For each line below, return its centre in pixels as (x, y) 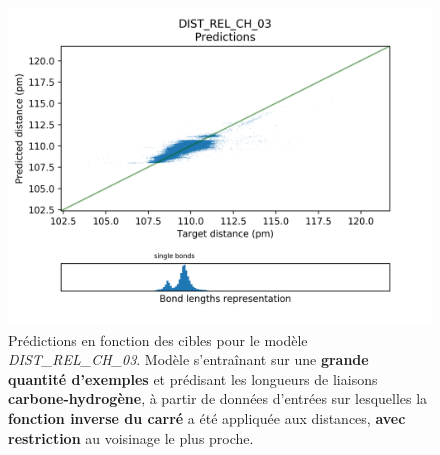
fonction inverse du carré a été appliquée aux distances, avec (207, 417)
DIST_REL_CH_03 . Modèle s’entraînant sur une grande (188, 359)
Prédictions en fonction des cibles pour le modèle (158, 339)
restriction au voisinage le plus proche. (131, 437)
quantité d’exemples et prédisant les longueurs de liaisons (193, 378)
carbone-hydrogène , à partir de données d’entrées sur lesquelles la (218, 398)
